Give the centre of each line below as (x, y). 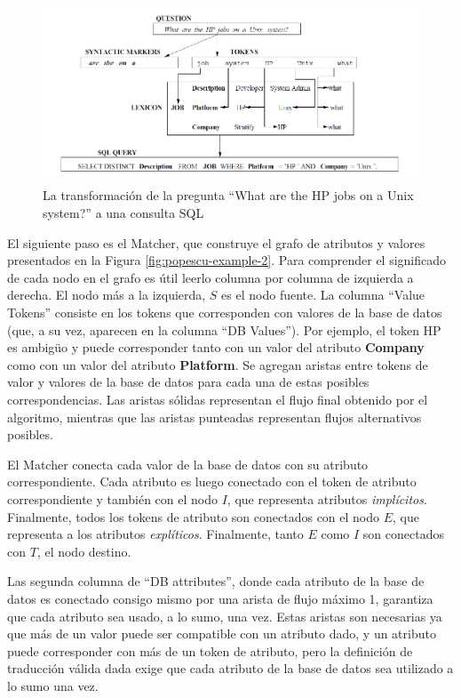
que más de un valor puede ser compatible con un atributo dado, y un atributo (222, 634)
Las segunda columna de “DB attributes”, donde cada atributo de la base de (216, 581)
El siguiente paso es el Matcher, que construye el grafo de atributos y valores (216, 242)
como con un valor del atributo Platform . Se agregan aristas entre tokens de (218, 364)
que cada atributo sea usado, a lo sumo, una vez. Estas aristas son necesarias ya (225, 616)
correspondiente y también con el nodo (112, 498)
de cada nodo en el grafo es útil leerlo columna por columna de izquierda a (211, 277)
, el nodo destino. (84, 551)
